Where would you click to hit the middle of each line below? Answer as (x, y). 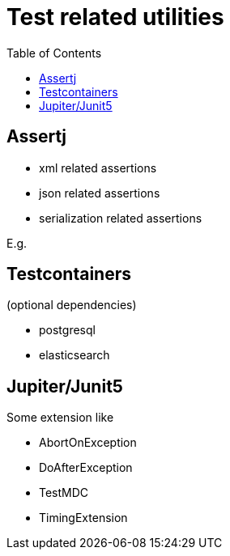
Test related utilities (115, 17)
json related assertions (100, 193)
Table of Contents (54, 53)
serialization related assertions (121, 218)
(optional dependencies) (72, 305)
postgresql (67, 330)
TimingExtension (83, 518)
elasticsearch (75, 355)
